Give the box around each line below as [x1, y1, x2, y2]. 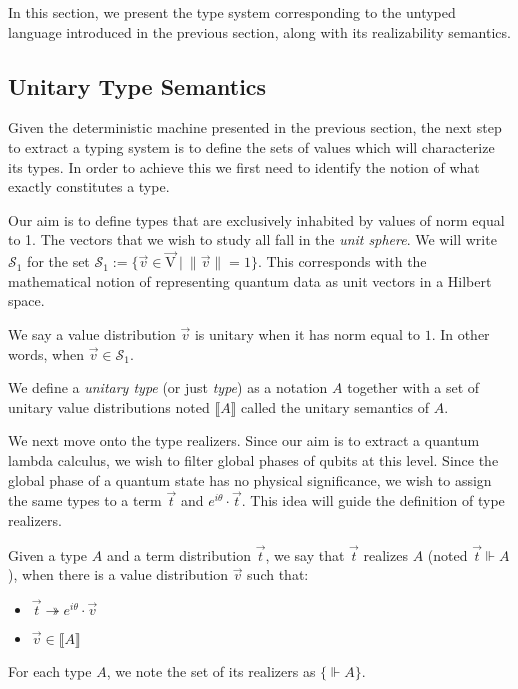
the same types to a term [8, 490, 162, 511]
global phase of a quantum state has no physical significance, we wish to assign [8, 469, 492, 490]
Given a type [8, 544, 88, 565]
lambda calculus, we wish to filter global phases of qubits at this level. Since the [8, 449, 499, 470]
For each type [8, 661, 92, 682]
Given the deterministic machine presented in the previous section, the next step [8, 117, 502, 138]
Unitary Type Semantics [8, 70, 267, 101]
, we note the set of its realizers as [106, 661, 316, 682]
